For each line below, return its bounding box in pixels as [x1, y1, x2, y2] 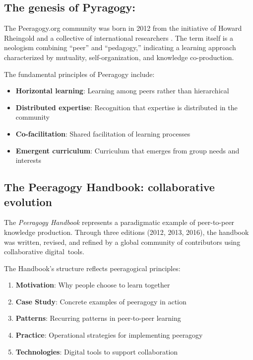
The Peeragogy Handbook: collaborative [4, 179, 215, 195]
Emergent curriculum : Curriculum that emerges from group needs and [15, 145, 240, 155]
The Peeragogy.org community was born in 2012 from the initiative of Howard [4, 23, 242, 33]
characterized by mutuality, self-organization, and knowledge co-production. [4, 52, 234, 62]
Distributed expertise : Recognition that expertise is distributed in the [15, 102, 238, 112]
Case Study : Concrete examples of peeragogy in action [15, 296, 187, 306]
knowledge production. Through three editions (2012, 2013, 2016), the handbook [4, 226, 249, 237]
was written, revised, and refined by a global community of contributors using [4, 236, 241, 247]
